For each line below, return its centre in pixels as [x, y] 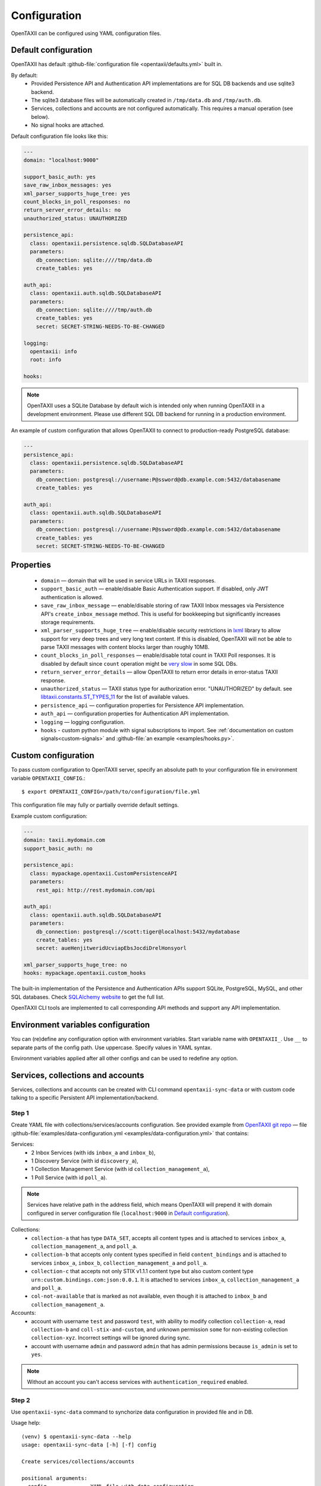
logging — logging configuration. [83, 722]
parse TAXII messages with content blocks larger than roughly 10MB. [125, 647]
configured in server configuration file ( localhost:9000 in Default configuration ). [128, 1213]
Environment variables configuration [81, 1025]
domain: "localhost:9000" [61, 160]
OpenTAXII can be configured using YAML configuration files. [86, 33]
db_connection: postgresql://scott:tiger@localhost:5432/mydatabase [138, 931]
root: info [46, 360]
